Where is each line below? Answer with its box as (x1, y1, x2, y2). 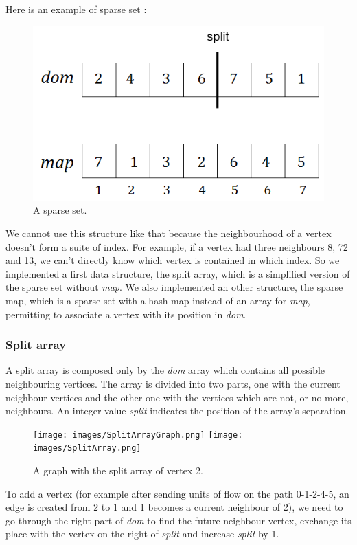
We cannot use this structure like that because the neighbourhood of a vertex (5, 226, 332, 241)
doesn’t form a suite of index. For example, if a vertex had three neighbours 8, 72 (5, 239, 348, 254)
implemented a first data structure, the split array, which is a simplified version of (5, 266, 350, 280)
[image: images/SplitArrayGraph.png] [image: (33, 430, 243, 440)
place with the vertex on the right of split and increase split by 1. (5, 526, 279, 541)
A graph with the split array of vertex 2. (33, 463, 203, 478)
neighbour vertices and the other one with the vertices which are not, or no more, (5, 390, 349, 404)
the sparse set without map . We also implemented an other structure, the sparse (5, 280, 343, 294)
